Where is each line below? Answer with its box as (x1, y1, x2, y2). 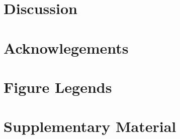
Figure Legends (4, 76, 112, 97)
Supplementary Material (4, 116, 176, 136)
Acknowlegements (4, 37, 129, 58)
